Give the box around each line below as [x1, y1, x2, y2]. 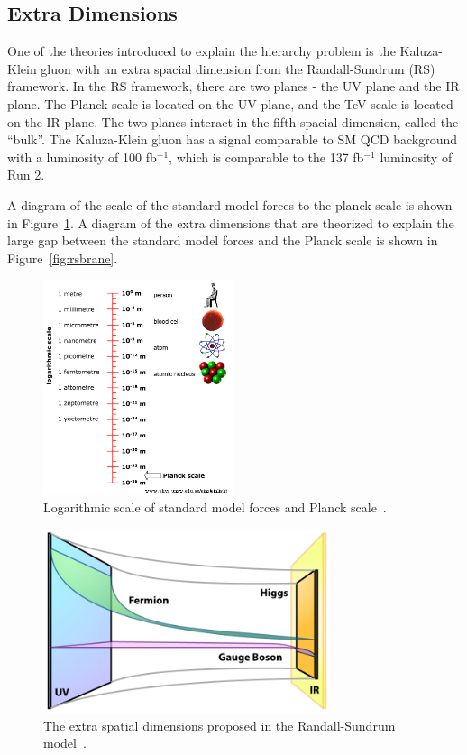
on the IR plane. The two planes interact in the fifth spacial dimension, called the [7, 112, 459, 131]
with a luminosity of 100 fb [7, 147, 157, 166]
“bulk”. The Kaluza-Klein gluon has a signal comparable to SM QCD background [7, 130, 458, 149]
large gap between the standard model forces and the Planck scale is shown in [7, 231, 438, 250]
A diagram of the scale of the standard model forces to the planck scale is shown [7, 195, 453, 214]
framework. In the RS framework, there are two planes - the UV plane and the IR [7, 77, 460, 96]
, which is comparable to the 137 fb [169, 147, 364, 166]
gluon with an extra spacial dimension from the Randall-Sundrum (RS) [41, 59, 435, 78]
